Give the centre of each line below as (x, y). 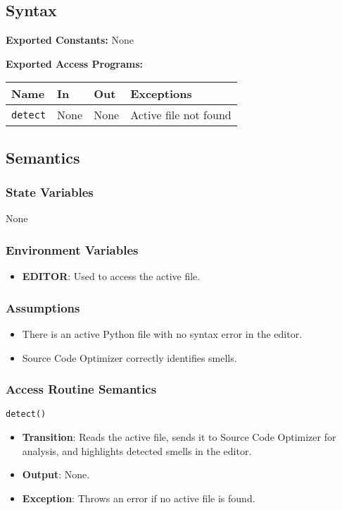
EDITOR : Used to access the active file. (111, 276)
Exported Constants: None (70, 40)
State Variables (50, 192)
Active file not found (181, 115)
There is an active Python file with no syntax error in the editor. (162, 334)
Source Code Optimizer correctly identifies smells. (129, 357)
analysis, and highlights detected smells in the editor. (137, 450)
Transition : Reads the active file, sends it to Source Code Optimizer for (179, 437)
